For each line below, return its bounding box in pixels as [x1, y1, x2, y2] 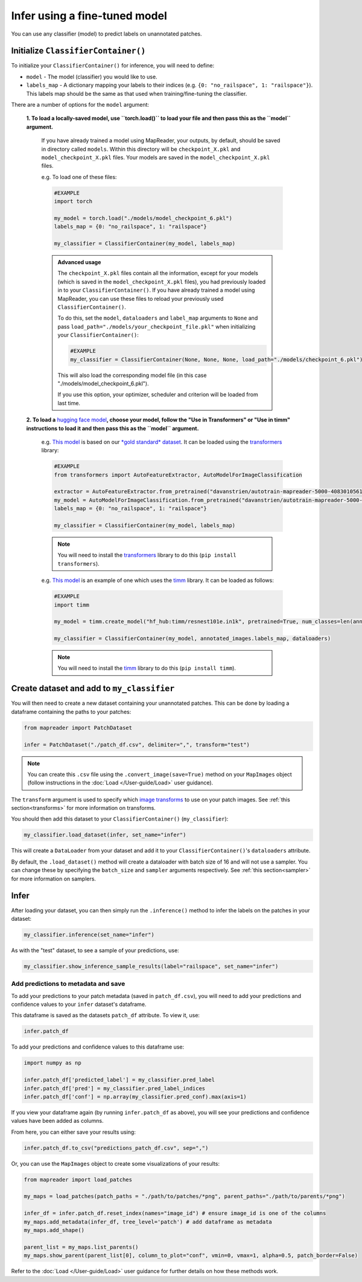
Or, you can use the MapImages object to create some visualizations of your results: [11, 1160, 220, 1167]
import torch [54, 198, 93, 205]
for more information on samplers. [11, 875, 97, 882]
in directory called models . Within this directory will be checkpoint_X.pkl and [41, 145, 241, 153]
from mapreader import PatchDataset [24, 724, 133, 731]
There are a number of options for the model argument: [11, 101, 150, 109]
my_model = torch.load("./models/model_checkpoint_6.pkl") [54, 215, 232, 221]
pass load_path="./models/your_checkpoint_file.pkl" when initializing [57, 323, 256, 330]
